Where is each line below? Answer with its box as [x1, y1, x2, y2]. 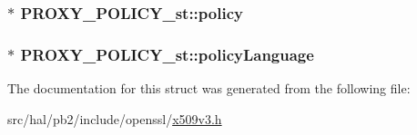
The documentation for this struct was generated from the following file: [7, 79, 411, 98]
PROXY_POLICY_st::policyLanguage [20, 43, 314, 65]
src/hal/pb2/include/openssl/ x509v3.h [7, 109, 222, 128]
